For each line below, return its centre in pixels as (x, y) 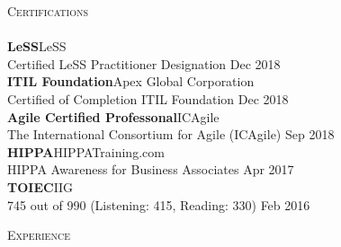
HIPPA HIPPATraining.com (86, 151)
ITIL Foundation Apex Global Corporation (131, 81)
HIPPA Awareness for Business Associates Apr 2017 (151, 169)
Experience (39, 235)
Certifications (48, 11)
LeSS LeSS (37, 46)
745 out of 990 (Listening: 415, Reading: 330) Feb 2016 (159, 204)
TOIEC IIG (40, 186)
